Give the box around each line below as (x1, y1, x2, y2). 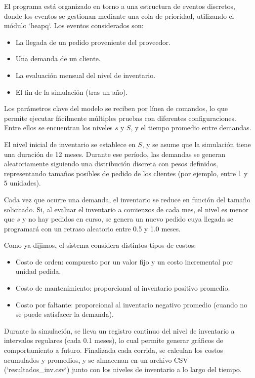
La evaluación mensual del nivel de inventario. (15, 70, 156, 80)
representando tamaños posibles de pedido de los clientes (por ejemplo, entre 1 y (4, 168, 248, 178)
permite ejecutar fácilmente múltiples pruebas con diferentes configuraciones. (4, 113, 236, 123)
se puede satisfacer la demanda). (15, 309, 114, 319)
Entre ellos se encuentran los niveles (4, 122, 113, 133)
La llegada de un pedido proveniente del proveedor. (15, 37, 170, 47)
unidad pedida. (15, 266, 61, 276)
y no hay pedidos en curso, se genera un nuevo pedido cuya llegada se (22, 214, 233, 224)
